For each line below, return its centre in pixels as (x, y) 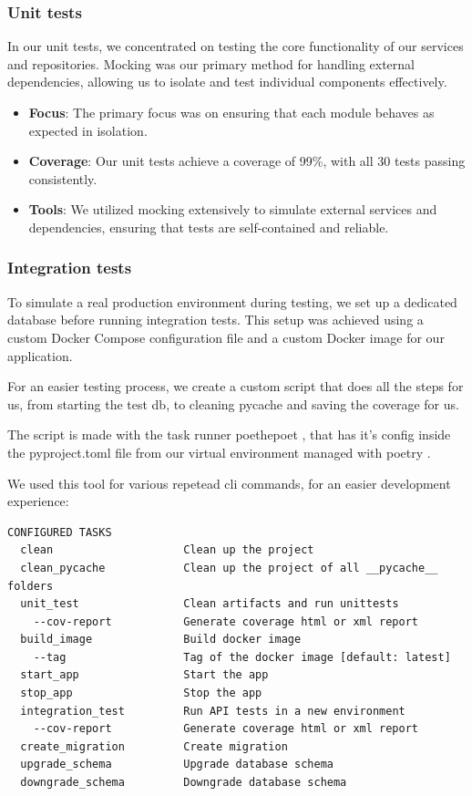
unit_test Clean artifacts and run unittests (210, 604)
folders (31, 586)
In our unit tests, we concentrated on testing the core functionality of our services (236, 46)
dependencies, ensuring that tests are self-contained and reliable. (209, 227)
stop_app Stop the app (141, 693)
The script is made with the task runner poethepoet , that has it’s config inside (229, 434)
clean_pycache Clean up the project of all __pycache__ (229, 568)
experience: (38, 501)
